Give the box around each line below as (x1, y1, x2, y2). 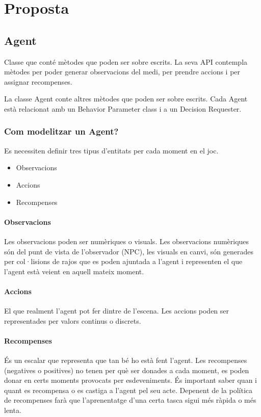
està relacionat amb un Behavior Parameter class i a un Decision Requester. (4, 103, 242, 114)
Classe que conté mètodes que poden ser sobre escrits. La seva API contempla (4, 56, 248, 67)
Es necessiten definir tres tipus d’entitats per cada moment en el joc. (4, 145, 219, 155)
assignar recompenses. (4, 76, 72, 87)
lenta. (4, 405, 21, 415)
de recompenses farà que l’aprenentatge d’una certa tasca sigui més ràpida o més (4, 395, 256, 405)
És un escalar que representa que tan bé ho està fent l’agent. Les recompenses (4, 355, 247, 366)
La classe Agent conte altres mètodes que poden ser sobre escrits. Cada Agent (4, 93, 248, 104)
